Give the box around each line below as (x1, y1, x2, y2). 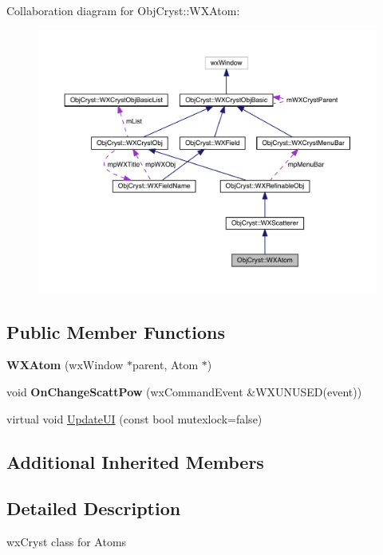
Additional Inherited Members (6, 449, 264, 474)
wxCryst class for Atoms (6, 533, 127, 550)
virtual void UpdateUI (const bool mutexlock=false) (6, 410, 263, 427)
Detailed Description (6, 496, 181, 521)
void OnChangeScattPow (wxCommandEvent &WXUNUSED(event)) (6, 383, 362, 400)
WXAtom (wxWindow (6, 356, 124, 373)
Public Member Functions (6, 319, 225, 344)
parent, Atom (132, 356, 199, 373)
